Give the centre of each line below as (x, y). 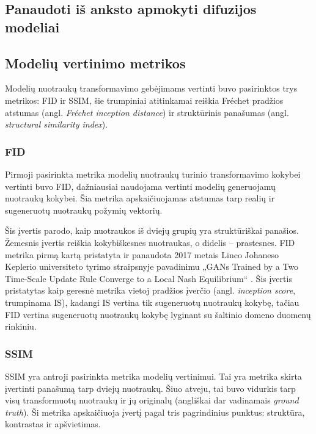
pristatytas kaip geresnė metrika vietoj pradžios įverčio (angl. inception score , (150, 290)
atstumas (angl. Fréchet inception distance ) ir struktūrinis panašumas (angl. (147, 112)
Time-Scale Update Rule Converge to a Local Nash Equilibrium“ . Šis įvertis (149, 278)
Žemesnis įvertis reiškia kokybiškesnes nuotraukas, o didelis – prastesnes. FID (150, 242)
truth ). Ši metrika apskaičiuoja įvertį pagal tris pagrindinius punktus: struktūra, (155, 412)
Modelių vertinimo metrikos (95, 63)
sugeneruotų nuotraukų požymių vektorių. (84, 210)
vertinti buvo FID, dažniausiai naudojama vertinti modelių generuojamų (140, 186)
